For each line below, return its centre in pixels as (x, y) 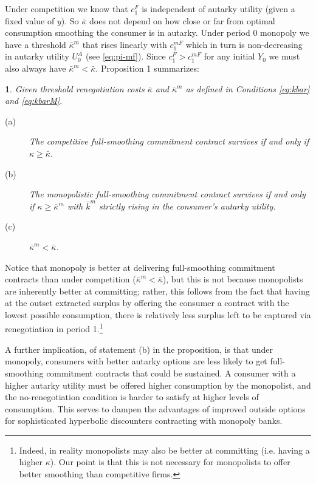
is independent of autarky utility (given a (218, 9)
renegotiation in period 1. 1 (54, 328)
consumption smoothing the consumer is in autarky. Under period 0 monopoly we (157, 32)
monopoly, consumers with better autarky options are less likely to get (136, 361)
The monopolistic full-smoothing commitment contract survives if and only (167, 194)
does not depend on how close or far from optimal (182, 20)
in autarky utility (37, 56)
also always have (36, 68)
